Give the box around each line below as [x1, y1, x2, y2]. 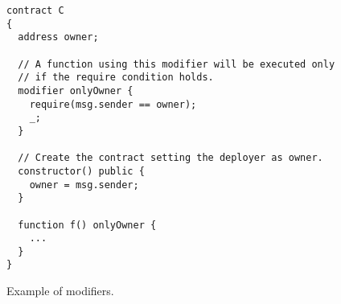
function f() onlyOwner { [18, 219, 157, 231]
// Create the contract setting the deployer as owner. [18, 152, 323, 164]
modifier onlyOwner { [18, 84, 134, 97]
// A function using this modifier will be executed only [18, 58, 335, 70]
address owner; [18, 31, 99, 43]
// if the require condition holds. [18, 72, 214, 84]
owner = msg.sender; [29, 179, 139, 191]
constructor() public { [18, 165, 145, 177]
